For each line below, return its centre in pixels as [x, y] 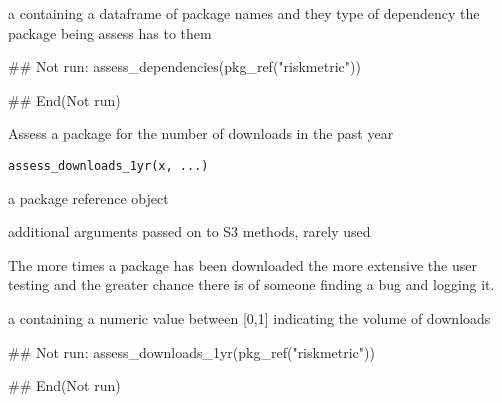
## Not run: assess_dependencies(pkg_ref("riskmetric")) [184, 66]
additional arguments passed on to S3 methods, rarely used [189, 231]
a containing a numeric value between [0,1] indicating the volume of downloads [249, 318]
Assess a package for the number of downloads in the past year [201, 133]
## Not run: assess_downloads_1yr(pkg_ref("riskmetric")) [191, 351]
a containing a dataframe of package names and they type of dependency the [244, 13]
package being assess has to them [110, 32]
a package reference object [88, 197]
